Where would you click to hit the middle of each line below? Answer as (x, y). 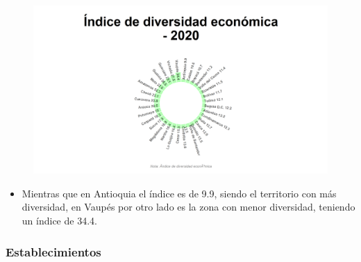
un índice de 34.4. (59, 220)
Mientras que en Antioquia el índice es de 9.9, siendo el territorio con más (179, 193)
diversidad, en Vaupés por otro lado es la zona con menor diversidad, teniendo (188, 207)
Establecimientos (53, 251)
